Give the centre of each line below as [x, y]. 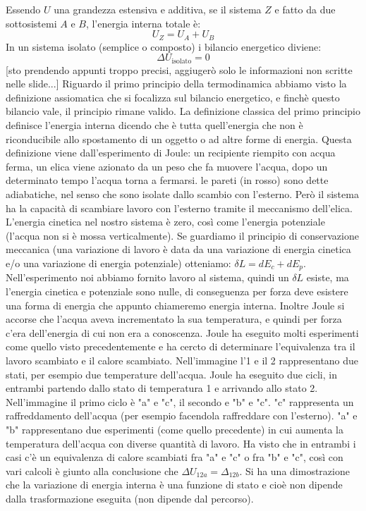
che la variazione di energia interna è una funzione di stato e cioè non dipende [174, 485]
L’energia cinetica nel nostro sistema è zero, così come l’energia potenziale [165, 222]
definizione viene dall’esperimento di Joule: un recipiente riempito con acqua [171, 153]
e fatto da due [305, 9]
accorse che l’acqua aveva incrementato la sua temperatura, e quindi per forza [174, 319]
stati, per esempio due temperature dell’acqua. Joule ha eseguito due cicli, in [171, 374]
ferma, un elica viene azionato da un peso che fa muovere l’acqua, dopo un [167, 166]
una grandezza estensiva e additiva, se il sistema [158, 9]
